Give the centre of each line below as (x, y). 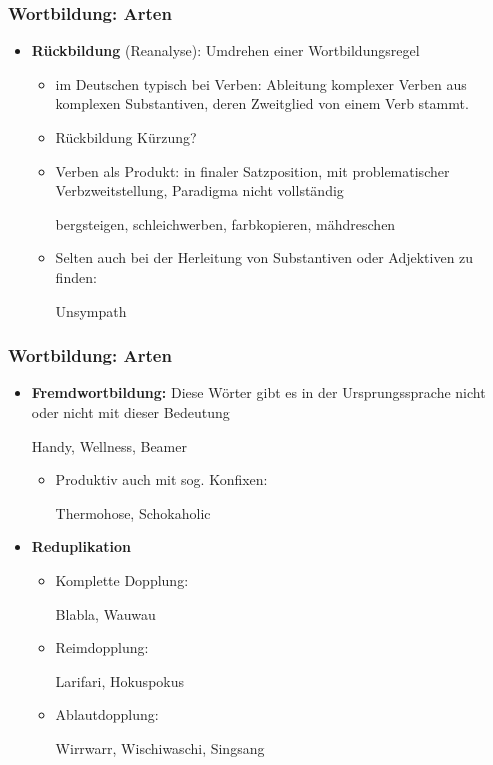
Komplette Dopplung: (122, 579)
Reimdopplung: (102, 647)
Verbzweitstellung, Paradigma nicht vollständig (199, 190)
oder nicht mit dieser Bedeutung (130, 411)
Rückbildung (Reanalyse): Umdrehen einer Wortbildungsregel (225, 50)
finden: (76, 276)
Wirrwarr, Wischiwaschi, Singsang (160, 747)
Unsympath (91, 310)
